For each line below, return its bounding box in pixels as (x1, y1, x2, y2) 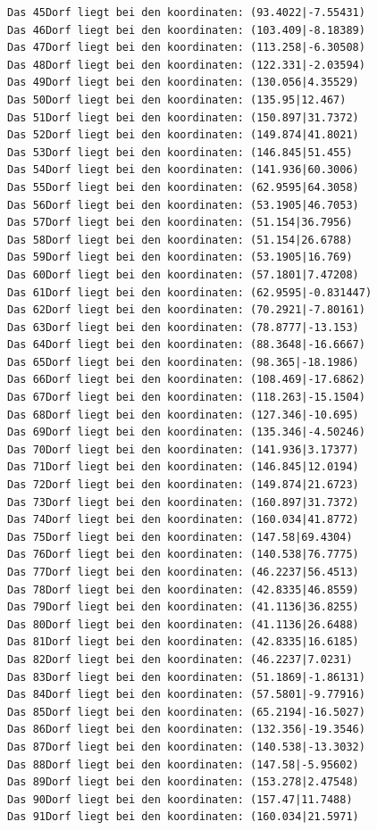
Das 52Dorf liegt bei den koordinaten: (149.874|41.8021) (7, 129, 359, 142)
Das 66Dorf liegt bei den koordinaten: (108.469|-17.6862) (7, 373, 365, 386)
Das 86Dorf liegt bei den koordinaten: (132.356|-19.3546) (7, 723, 365, 736)
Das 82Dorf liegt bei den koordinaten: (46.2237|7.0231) (7, 652, 353, 666)
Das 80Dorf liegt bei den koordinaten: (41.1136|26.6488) (7, 618, 359, 631)
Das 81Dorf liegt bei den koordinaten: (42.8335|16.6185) (7, 635, 359, 649)
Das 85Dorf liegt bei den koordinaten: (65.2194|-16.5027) (7, 705, 365, 718)
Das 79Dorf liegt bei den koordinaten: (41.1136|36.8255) (7, 601, 359, 614)
